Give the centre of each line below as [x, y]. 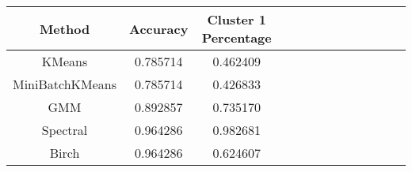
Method [65, 28]
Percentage [237, 37]
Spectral [65, 130]
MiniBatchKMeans [65, 84]
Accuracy [159, 28]
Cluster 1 [237, 19]
